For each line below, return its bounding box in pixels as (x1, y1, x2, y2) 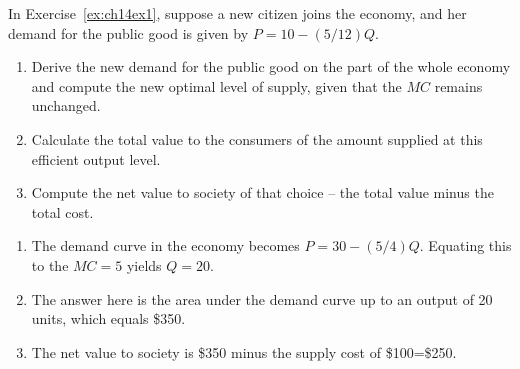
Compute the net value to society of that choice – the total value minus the (31, 182, 494, 203)
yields (126, 254, 162, 275)
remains (434, 75, 483, 96)
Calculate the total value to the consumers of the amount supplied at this (31, 128, 483, 149)
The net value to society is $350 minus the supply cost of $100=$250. (31, 341, 457, 362)
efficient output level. (31, 148, 161, 169)
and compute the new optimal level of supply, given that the (31, 75, 402, 96)
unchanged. (31, 95, 101, 116)
